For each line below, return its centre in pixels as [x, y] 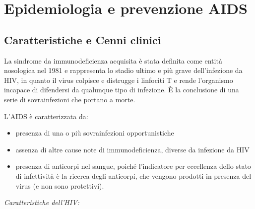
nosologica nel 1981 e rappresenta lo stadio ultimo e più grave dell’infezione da [123, 70]
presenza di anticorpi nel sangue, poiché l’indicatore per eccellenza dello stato [133, 166]
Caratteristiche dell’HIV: [42, 202]
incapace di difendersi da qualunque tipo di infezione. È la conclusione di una [122, 90]
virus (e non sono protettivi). [60, 185]
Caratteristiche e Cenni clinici [83, 39]
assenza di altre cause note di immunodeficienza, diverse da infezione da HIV [132, 149]
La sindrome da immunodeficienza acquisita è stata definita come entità [113, 60]
